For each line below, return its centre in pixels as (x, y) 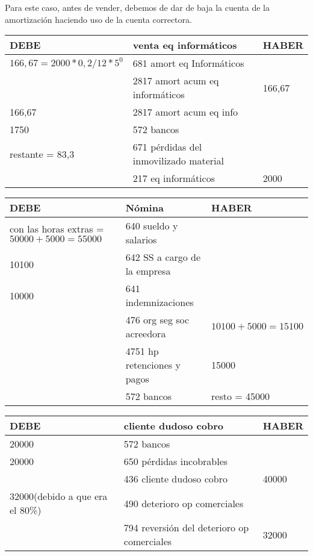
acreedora (146, 334)
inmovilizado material (178, 161)
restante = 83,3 (42, 154)
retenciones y (153, 365)
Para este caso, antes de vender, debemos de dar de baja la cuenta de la (138, 7)
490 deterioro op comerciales (184, 503)
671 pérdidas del (167, 147)
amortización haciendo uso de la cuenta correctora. (98, 19)
